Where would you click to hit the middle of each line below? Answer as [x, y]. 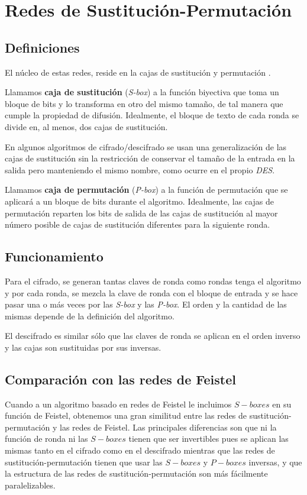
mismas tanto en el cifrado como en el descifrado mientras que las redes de [140, 450]
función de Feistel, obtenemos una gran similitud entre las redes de [126, 415]
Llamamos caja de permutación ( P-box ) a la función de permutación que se [146, 190]
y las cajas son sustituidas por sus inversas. [83, 347]
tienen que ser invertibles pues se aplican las [209, 439]
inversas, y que [275, 462]
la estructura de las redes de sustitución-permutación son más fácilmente [136, 473]
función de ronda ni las [46, 439]
